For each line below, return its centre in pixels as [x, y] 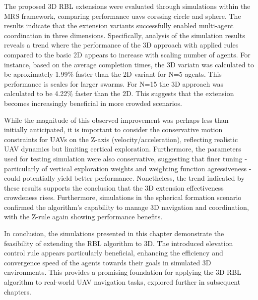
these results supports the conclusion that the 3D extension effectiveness [114, 187]
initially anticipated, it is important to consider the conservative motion [113, 129]
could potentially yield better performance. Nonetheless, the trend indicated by [124, 178]
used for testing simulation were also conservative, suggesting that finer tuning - [126, 158]
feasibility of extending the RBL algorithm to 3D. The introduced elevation [119, 243]
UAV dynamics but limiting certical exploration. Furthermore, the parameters [123, 149]
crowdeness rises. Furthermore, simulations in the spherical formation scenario [123, 197]
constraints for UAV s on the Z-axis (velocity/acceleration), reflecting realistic [121, 139]
